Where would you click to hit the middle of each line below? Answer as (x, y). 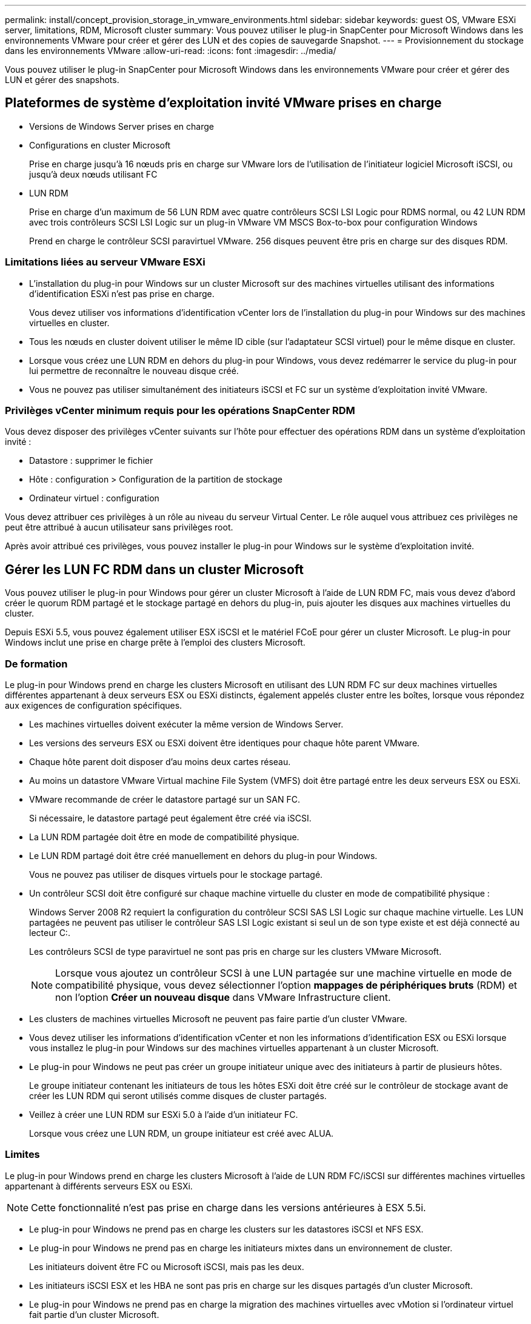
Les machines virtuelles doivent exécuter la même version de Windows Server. (186, 724)
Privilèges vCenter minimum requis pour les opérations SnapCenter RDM (180, 410)
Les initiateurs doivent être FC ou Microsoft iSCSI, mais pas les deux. (167, 1266)
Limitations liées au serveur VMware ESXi (105, 262)
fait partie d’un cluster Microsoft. (94, 1314)
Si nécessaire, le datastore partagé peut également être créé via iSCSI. (170, 818)
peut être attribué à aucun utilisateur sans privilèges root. (119, 527)
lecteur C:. (50, 932)
